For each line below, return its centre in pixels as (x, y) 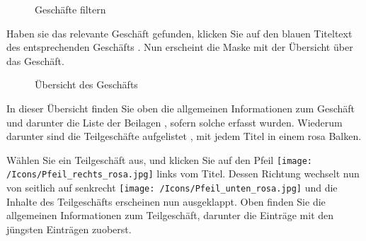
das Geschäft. (35, 60)
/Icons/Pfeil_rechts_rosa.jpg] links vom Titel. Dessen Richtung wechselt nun (183, 174)
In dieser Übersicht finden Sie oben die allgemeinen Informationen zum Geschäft (181, 108)
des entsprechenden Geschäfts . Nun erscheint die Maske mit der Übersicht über (180, 47)
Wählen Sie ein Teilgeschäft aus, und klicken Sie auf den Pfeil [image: (159, 159)
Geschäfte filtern (70, 9)
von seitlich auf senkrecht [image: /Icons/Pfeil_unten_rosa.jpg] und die (172, 188)
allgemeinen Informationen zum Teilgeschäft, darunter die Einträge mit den (170, 215)
